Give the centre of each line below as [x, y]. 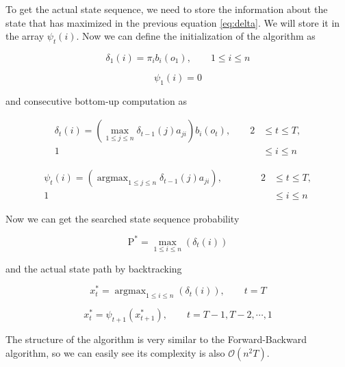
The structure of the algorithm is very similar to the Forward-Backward [156, 339]
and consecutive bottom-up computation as [96, 100]
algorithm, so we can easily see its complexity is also [115, 352]
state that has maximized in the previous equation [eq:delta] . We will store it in [173, 22]
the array [25, 36]
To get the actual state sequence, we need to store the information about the [167, 9]
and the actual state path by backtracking [94, 268]
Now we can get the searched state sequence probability [123, 218]
